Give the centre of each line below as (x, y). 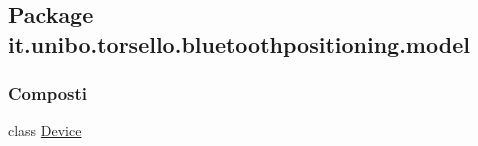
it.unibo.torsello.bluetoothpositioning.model (239, 43)
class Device (45, 130)
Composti (48, 93)
